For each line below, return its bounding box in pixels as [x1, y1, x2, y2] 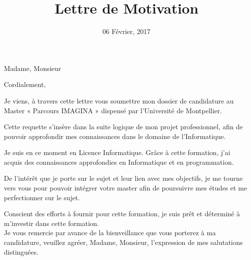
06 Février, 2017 [102, 26, 151, 36]
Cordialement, [4, 79, 46, 89]
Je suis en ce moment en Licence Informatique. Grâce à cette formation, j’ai [4, 147, 231, 157]
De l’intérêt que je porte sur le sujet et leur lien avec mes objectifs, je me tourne [4, 173, 243, 183]
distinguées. [4, 246, 38, 257]
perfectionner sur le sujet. [4, 192, 80, 202]
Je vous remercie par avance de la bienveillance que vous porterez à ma [4, 227, 216, 238]
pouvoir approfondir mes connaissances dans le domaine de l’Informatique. [4, 131, 226, 141]
